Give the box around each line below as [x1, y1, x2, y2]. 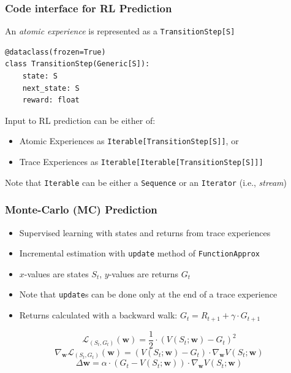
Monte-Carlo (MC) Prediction [5, 202, 157, 217]
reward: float [22, 96, 80, 105]
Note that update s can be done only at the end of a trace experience [19, 288, 278, 301]
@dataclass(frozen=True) [5, 47, 106, 56]
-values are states [24, 267, 89, 280]
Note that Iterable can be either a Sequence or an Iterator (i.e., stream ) [5, 175, 287, 188]
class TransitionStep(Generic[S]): [5, 60, 150, 69]
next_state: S [22, 83, 80, 93]
